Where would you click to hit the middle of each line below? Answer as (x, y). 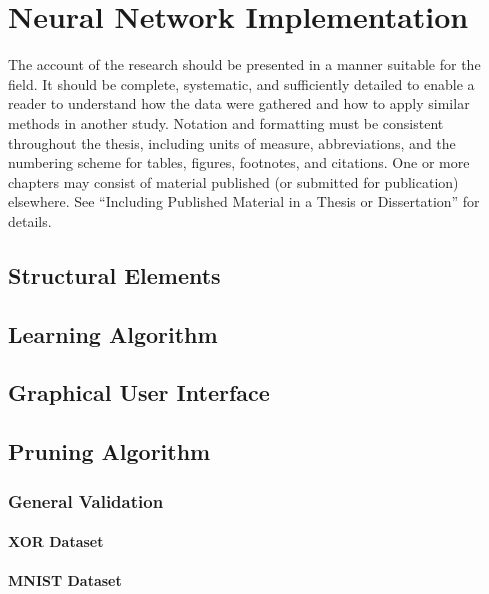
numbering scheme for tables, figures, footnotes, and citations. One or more (239, 162)
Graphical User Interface (139, 392)
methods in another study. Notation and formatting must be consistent (226, 122)
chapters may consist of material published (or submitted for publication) (233, 181)
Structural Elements (114, 274)
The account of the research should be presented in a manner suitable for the (244, 64)
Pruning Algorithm (109, 451)
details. (30, 220)
